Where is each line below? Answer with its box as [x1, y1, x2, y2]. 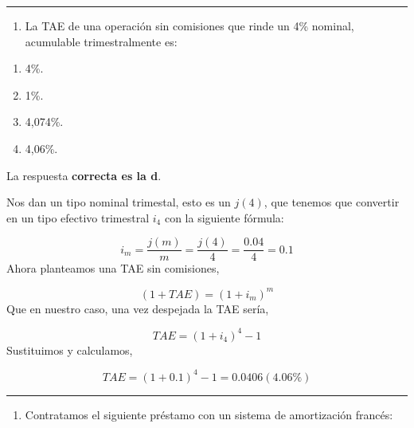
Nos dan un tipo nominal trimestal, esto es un [6, 194, 231, 210]
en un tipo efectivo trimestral [6, 209, 150, 226]
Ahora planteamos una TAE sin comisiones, [6, 260, 220, 277]
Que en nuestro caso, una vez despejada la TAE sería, [6, 300, 269, 316]
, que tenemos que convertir [264, 194, 400, 210]
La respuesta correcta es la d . [6, 167, 162, 183]
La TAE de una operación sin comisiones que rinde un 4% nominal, [25, 18, 354, 33]
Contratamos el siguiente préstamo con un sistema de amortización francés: [25, 406, 393, 422]
